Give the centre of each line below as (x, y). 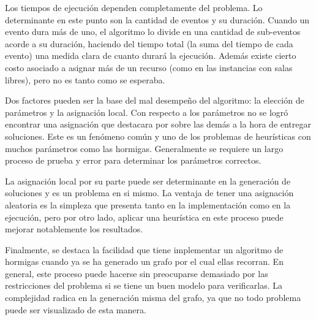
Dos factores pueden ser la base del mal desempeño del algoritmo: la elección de (155, 100)
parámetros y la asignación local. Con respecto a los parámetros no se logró (147, 112)
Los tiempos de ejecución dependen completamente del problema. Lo (134, 7)
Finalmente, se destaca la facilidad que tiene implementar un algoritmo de (144, 249)
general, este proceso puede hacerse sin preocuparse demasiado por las (137, 273)
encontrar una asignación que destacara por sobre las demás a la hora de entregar (158, 124)
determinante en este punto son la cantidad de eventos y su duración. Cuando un (157, 19)
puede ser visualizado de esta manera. (76, 309)
